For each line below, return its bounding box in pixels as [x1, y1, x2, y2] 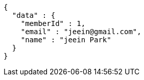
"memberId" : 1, [20, 19, 86, 28]
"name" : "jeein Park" [20, 36, 111, 44]
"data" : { [12, 11, 56, 19]
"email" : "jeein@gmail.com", [20, 28, 141, 36]
